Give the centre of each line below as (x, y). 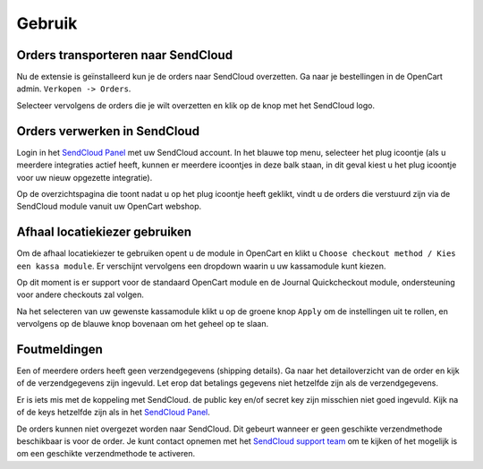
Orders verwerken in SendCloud (108, 131)
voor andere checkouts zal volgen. (80, 294)
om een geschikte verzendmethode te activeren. (106, 454)
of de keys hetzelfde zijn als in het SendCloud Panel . (113, 413)
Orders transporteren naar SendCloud (124, 55)
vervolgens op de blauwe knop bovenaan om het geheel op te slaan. (142, 324)
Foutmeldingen (59, 349)
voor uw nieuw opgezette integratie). (85, 177)
